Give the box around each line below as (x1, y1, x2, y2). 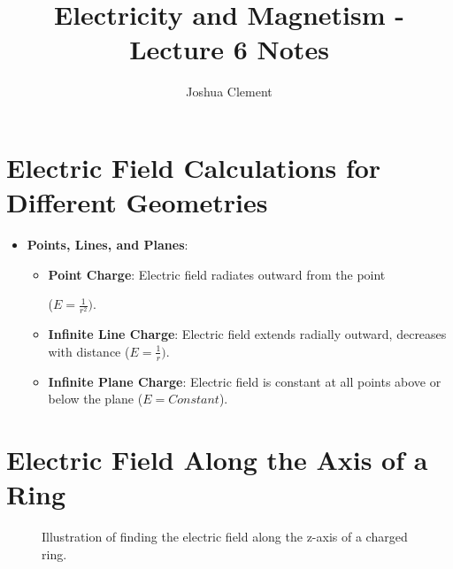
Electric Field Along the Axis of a (6, 442, 428, 478)
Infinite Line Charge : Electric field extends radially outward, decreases (48, 325, 447, 343)
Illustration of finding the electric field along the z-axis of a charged (42, 527, 408, 546)
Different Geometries (6, 184, 268, 220)
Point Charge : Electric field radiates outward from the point (48, 265, 386, 283)
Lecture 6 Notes (129, 31, 329, 67)
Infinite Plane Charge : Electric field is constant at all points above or (48, 372, 441, 390)
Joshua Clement (186, 82, 273, 101)
